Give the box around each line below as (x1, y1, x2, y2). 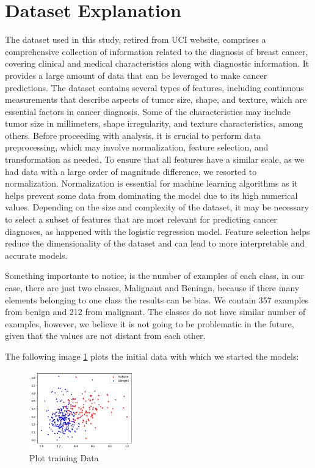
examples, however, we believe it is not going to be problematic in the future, (5, 317, 294, 330)
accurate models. (5, 248, 68, 261)
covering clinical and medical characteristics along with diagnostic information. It (5, 57, 310, 70)
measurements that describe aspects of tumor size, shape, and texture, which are (5, 93, 307, 106)
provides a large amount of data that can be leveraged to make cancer (5, 69, 267, 81)
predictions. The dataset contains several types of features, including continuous (5, 81, 304, 94)
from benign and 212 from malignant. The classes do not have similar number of (5, 305, 306, 318)
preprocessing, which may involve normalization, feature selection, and (5, 141, 269, 154)
